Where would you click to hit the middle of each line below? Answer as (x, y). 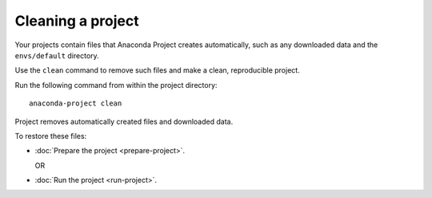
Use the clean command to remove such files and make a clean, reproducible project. (157, 70)
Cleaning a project (77, 21)
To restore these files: (51, 136)
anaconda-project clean (76, 103)
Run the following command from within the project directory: (116, 85)
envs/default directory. (57, 55)
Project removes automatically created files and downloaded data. (124, 121)
